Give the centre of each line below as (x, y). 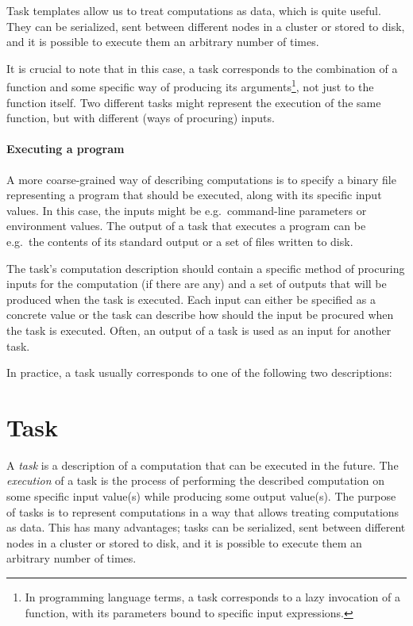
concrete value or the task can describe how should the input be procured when (200, 315)
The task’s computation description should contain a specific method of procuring (206, 268)
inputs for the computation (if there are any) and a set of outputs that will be (197, 284)
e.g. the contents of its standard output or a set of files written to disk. (180, 241)
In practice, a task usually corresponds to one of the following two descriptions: (199, 373)
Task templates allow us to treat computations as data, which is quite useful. (194, 10)
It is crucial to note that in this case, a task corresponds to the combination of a (202, 68)
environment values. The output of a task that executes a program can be (186, 226)
